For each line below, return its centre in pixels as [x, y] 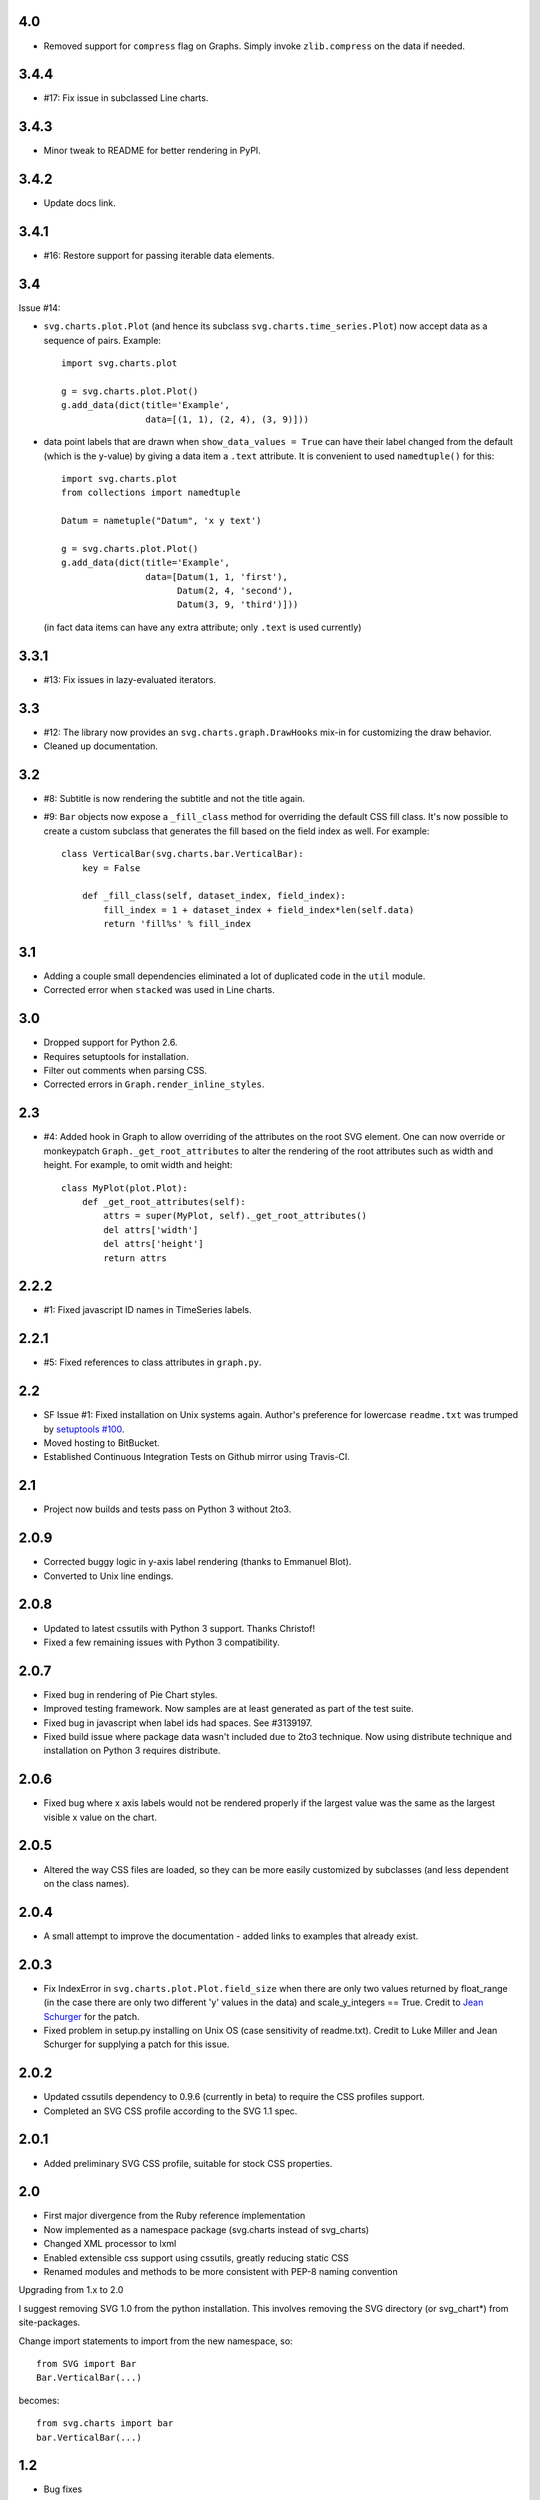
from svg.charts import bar [105, 2423]
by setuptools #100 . [84, 1429]
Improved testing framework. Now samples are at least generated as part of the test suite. [228, 1709]
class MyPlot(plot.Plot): [125, 1188]
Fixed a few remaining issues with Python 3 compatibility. [161, 1642]
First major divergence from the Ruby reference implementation [174, 2216]
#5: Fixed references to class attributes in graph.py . [152, 1362]
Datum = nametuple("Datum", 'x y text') [161, 521]
